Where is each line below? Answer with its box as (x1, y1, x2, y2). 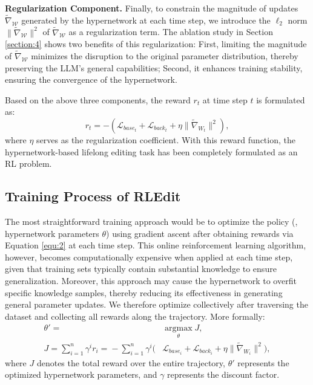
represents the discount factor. (167, 368, 280, 381)
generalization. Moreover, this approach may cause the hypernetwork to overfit (5, 274, 297, 286)
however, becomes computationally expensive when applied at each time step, (5, 250, 293, 263)
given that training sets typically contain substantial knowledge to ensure (5, 262, 277, 275)
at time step (202, 93, 248, 106)
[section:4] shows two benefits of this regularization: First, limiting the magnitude (5, 37, 307, 50)
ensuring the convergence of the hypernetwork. (5, 73, 177, 86)
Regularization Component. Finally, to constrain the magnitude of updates (5, 2, 298, 14)
